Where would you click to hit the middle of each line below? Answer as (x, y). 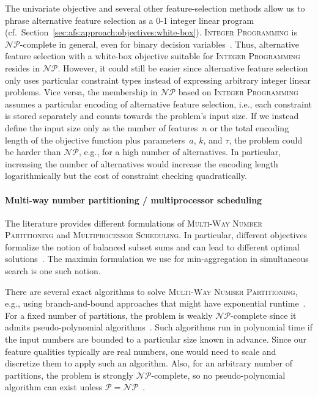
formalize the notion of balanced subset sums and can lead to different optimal (152, 246)
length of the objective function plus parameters (95, 140)
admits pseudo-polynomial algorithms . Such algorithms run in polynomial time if (159, 327)
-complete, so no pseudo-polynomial (218, 375)
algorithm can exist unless (54, 387)
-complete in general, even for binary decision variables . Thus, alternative (160, 44)
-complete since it (264, 315)
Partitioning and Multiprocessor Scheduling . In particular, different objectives (156, 235)
